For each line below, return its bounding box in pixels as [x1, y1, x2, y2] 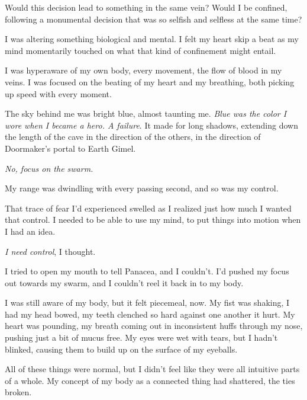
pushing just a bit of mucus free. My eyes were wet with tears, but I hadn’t [5, 331, 278, 344]
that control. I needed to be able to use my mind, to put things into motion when [5, 213, 301, 226]
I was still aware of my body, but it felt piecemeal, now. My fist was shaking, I [5, 296, 290, 309]
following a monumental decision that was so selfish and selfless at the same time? [5, 12, 302, 25]
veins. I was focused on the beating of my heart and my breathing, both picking [5, 75, 295, 88]
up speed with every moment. [5, 87, 112, 100]
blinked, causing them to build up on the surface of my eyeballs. [5, 343, 238, 355]
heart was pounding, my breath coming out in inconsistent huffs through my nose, [5, 319, 303, 332]
